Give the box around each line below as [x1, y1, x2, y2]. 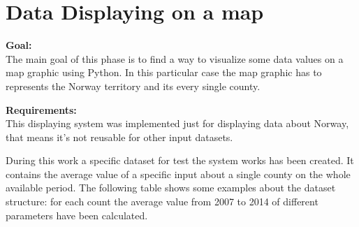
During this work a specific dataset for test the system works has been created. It [6, 153, 354, 168]
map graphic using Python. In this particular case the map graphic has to [6, 65, 322, 80]
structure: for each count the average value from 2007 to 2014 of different [6, 194, 318, 209]
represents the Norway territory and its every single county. [6, 78, 261, 93]
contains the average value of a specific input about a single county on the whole [6, 166, 351, 181]
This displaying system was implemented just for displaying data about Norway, [6, 116, 349, 131]
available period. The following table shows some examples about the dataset [6, 180, 336, 195]
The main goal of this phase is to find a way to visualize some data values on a [6, 51, 344, 66]
